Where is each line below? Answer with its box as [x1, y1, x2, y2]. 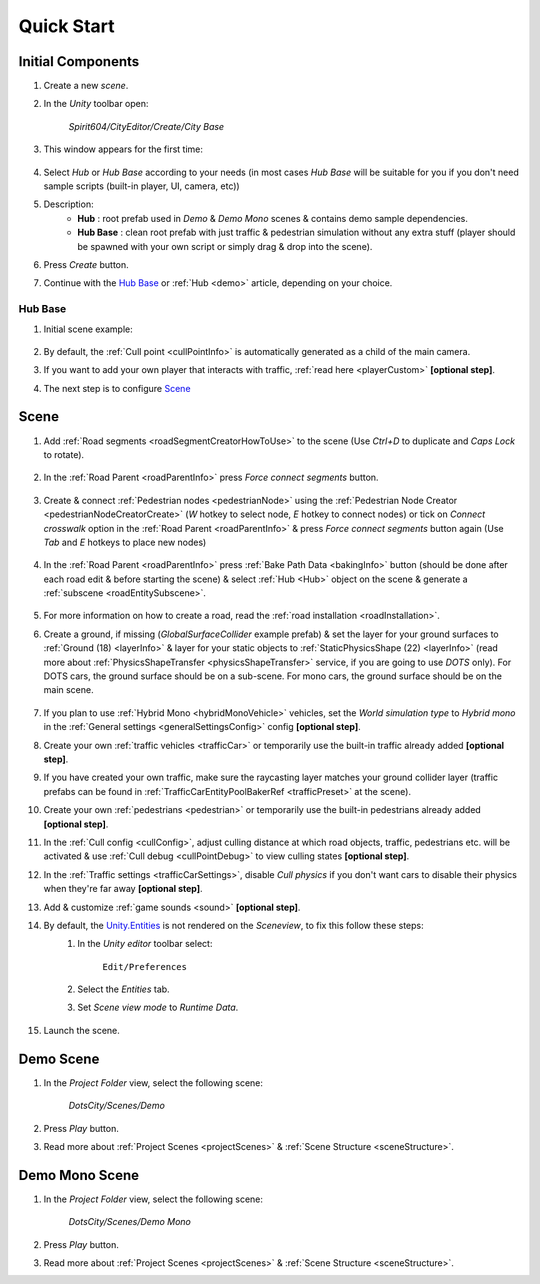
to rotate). [43, 448, 85, 460]
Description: [43, 198, 94, 210]
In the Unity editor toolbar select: [77, 938, 213, 950]
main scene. [43, 684, 94, 696]
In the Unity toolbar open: [43, 98, 149, 110]
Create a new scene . [43, 80, 129, 92]
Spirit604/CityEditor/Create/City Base [68, 120, 225, 132]
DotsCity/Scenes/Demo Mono [68, 1216, 192, 1228]
